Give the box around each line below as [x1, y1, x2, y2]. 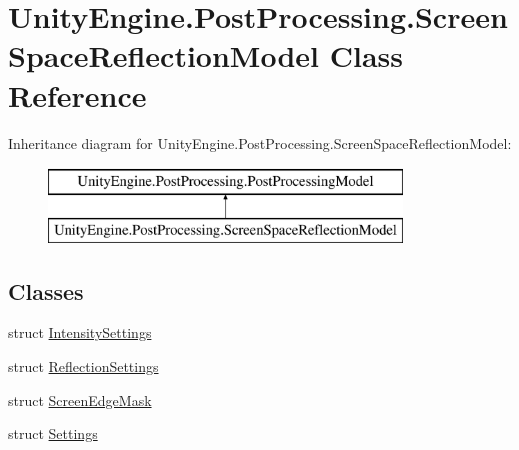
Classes [8, 275, 84, 306]
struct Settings [8, 423, 98, 444]
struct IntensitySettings [8, 322, 152, 343]
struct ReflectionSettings [8, 356, 159, 377]
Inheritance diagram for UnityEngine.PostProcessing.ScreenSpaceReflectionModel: [8, 132, 512, 153]
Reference [8, 74, 147, 115]
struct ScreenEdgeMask [8, 389, 152, 410]
